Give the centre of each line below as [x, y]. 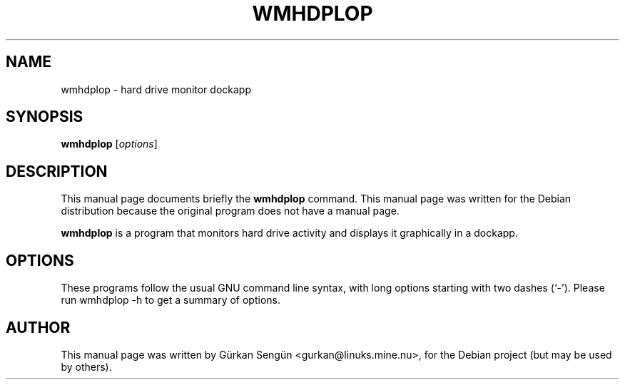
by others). [86, 366]
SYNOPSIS [45, 117]
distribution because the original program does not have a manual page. [230, 211]
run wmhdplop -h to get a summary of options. [171, 300]
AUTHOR [38, 327]
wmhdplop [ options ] [109, 144]
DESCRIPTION [57, 171]
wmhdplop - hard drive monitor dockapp [156, 89]
